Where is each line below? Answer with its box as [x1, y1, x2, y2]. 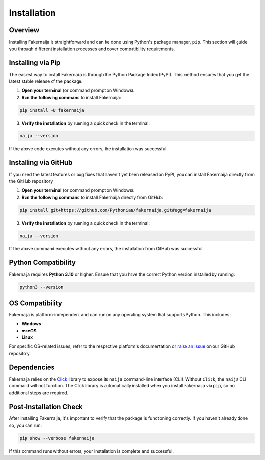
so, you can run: [9, 422, 42, 428]
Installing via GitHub [9, 158, 73, 167]
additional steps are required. [9, 390, 69, 396]
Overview [9, 26, 40, 34]
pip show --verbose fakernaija [19, 435, 95, 441]
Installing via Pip [9, 59, 61, 67]
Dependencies [9, 363, 55, 371]
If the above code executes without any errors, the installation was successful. [9, 146, 168, 152]
